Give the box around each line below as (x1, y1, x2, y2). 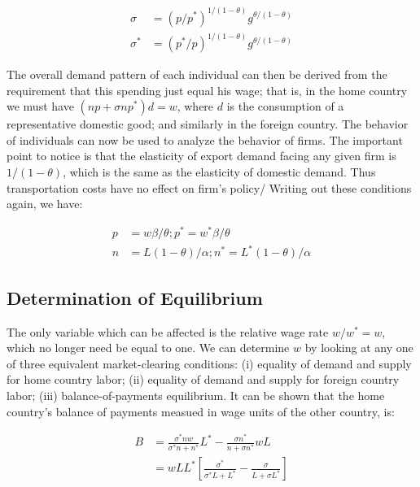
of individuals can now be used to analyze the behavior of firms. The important (7, 131, 403, 148)
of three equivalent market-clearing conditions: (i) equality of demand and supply (7, 354, 412, 372)
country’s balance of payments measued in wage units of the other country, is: (7, 402, 395, 420)
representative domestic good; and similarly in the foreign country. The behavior (7, 115, 409, 133)
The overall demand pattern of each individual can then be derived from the (7, 66, 387, 83)
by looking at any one (304, 339, 413, 356)
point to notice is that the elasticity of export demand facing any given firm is (7, 147, 396, 164)
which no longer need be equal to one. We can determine (7, 339, 290, 356)
